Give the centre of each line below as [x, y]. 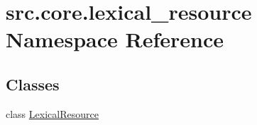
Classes [33, 84]
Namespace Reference [115, 39]
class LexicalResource [52, 113]
